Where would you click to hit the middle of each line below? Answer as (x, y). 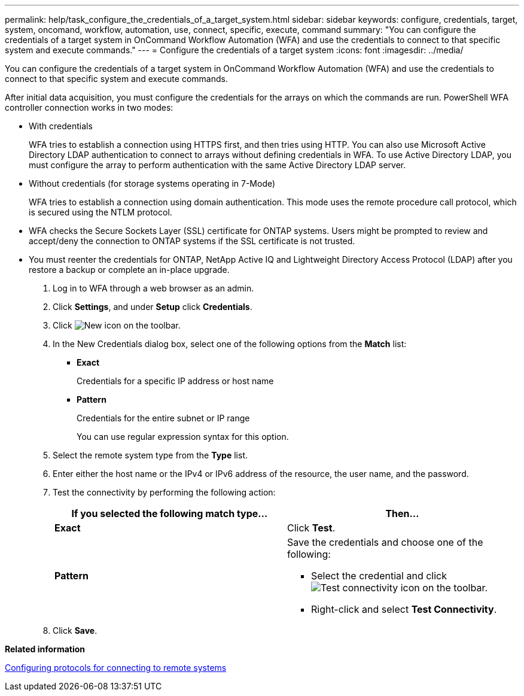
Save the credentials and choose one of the (385, 542)
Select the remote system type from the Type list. (150, 455)
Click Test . (311, 528)
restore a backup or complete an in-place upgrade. (129, 270)
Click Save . (75, 630)
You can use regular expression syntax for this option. (183, 437)
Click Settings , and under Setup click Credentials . (153, 307)
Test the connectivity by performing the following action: (164, 492)
